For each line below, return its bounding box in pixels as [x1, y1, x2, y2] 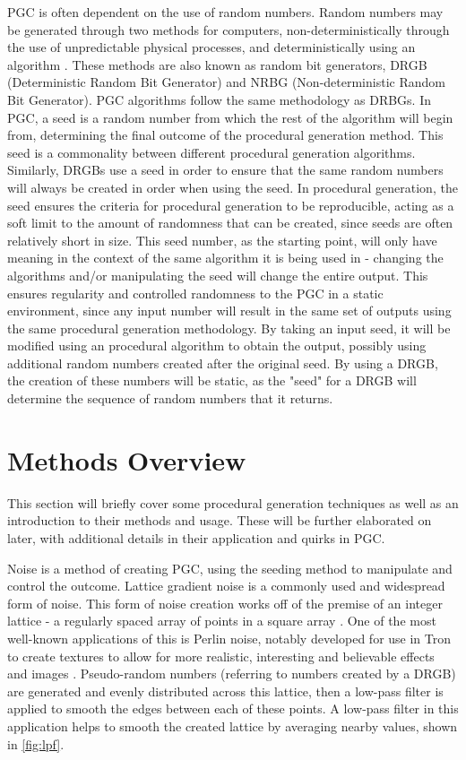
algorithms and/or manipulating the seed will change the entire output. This [7, 265, 428, 284]
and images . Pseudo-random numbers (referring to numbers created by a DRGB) [7, 664, 456, 683]
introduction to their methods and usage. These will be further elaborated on [7, 511, 432, 530]
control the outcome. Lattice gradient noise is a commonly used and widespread [7, 576, 445, 595]
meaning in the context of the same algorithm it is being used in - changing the [7, 248, 444, 267]
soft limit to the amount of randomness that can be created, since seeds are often [7, 213, 453, 232]
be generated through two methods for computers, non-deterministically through [7, 20, 450, 39]
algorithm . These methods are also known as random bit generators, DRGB [7, 55, 427, 73]
